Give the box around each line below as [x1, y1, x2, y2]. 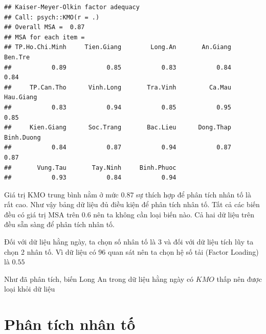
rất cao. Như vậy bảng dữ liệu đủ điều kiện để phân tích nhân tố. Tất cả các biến [4, 199, 260, 210]
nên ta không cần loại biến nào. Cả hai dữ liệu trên [93, 209, 254, 219]
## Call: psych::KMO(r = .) [4, 13, 100, 21]
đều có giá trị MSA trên [4, 209, 80, 219]
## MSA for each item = [4, 33, 85, 41]
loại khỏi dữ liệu [4, 283, 55, 294]
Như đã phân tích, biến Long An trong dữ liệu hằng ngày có [4, 273, 194, 284]
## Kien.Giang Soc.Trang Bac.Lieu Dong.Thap [4, 124, 231, 131]
